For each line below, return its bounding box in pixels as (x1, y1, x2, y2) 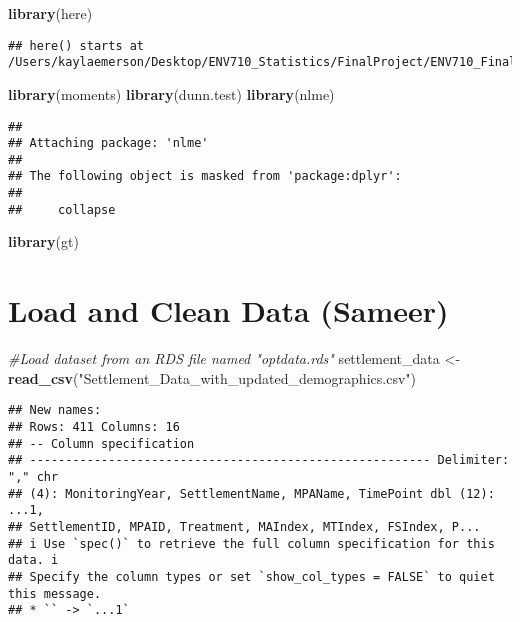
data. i (8, 553, 59, 568)
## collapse (8, 202, 116, 217)
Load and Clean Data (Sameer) (8, 290, 449, 331)
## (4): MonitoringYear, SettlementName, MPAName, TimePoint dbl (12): (8, 486, 495, 501)
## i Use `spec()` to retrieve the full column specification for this (8, 536, 495, 551)
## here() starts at (8, 38, 145, 53)
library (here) (8, 3, 93, 23)
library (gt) (8, 231, 79, 252)
